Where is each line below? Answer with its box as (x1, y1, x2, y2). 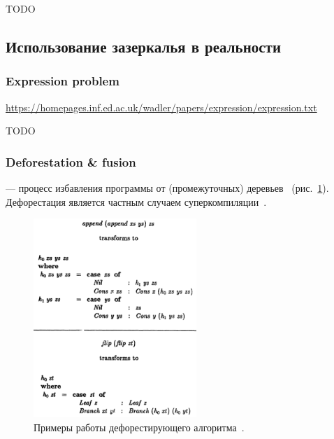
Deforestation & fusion (6, 153, 136, 170)
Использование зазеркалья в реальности (6, 35, 281, 57)
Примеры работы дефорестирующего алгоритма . (34, 419, 245, 434)
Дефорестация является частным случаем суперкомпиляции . (6, 194, 267, 209)
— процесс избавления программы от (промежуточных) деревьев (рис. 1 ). (6, 181, 329, 195)
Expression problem (6, 72, 119, 90)
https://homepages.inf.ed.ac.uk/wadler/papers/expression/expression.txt (6, 99, 317, 114)
